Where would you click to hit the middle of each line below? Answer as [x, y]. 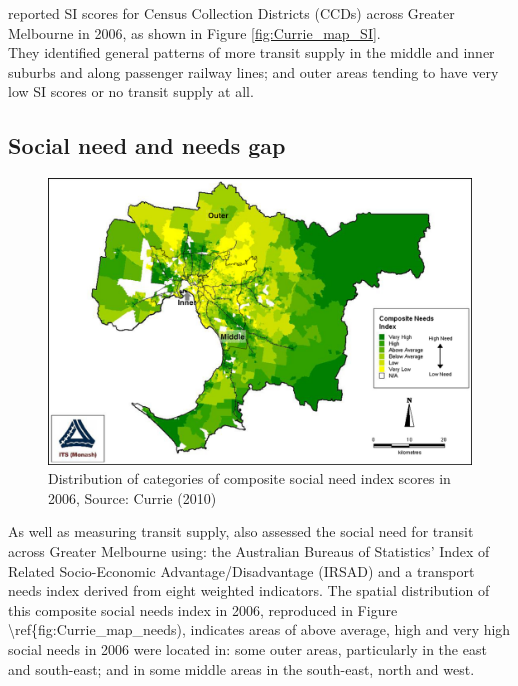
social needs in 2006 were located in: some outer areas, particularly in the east [247, 649]
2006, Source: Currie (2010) [132, 497]
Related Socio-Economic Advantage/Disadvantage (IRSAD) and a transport [241, 570]
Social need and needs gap [147, 145]
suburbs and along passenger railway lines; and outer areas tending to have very [253, 71]
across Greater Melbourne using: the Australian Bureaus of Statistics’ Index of [249, 551]
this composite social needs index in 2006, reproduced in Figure [203, 609]
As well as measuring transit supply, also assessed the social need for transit [241, 531]
